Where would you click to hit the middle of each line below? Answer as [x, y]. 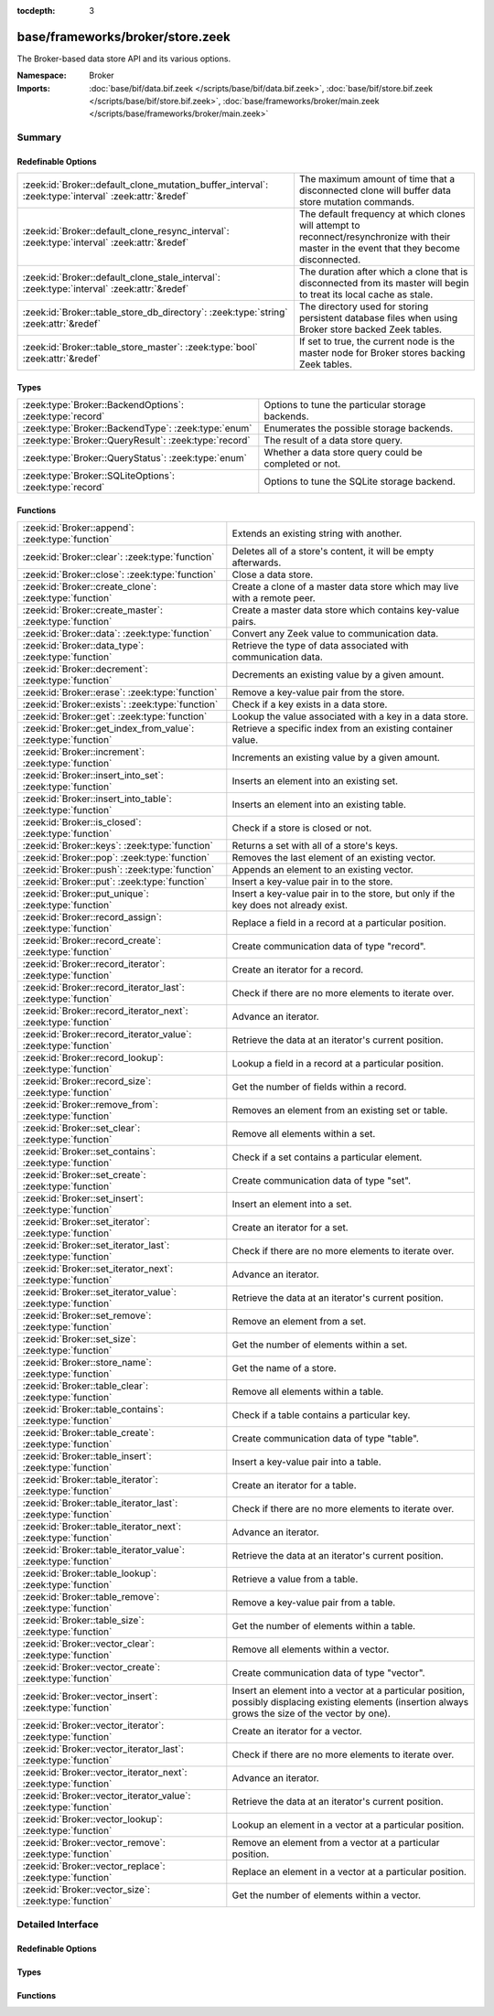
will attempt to [329, 226]
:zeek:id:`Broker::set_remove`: [87, 1315]
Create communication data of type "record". [329, 947]
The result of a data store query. [333, 441]
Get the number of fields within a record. [319, 1087]
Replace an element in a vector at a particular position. [349, 1872]
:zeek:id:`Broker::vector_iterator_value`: [107, 1796]
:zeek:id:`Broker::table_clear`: [86, 1386]
